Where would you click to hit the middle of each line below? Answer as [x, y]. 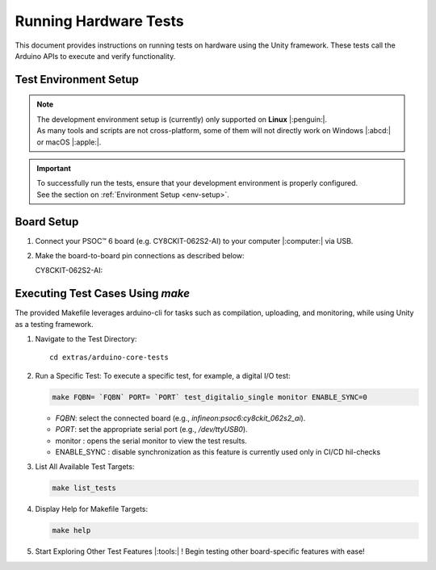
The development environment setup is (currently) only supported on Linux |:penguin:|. [182, 119]
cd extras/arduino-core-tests [109, 358]
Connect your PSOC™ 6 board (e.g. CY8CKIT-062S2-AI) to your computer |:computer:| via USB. [194, 241]
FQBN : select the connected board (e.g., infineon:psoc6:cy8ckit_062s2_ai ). [180, 418]
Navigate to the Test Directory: [86, 339]
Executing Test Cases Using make [102, 293]
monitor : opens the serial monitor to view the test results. [151, 441]
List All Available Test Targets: [85, 467]
